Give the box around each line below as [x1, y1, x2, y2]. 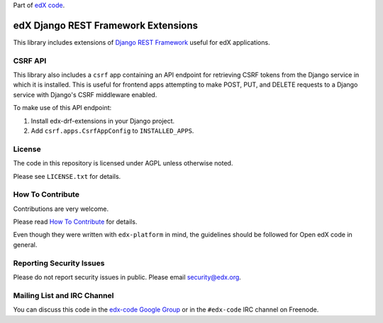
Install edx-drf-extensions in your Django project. [30, 116, 175, 125]
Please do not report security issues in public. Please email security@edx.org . [13, 273, 241, 281]
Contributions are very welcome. [13, 204, 109, 213]
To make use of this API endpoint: [13, 104, 112, 112]
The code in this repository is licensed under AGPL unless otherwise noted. [13, 159, 233, 168]
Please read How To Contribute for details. [13, 217, 138, 226]
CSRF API [13, 55, 47, 65]
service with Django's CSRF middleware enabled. [13, 90, 157, 99]
